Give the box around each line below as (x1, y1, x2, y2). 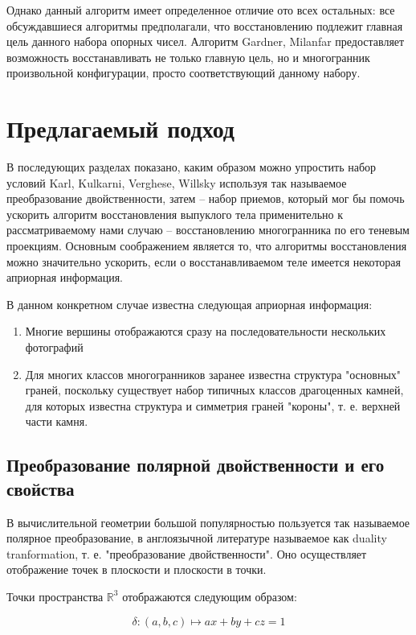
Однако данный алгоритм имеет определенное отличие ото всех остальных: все (6, 2, 395, 18)
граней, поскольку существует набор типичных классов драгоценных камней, (25, 381, 404, 398)
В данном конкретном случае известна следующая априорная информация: (6, 295, 373, 312)
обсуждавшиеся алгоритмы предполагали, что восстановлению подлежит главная (6, 17, 403, 34)
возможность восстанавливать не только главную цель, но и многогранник (6, 48, 370, 65)
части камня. (25, 413, 88, 430)
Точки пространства (6, 588, 104, 604)
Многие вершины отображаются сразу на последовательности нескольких (25, 323, 386, 340)
